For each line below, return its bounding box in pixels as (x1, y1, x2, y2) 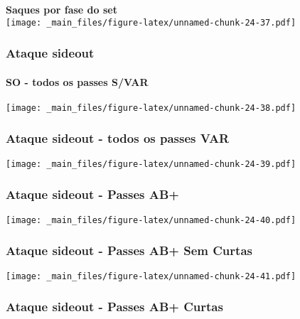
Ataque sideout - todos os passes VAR (6, 129, 230, 147)
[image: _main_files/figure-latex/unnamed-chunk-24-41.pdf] (6, 271, 296, 281)
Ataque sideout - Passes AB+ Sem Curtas (6, 242, 252, 259)
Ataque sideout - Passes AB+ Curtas (6, 298, 223, 315)
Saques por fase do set (6, 2, 117, 16)
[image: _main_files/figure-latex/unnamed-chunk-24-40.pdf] (6, 215, 296, 225)
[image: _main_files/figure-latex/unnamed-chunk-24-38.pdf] (6, 102, 296, 113)
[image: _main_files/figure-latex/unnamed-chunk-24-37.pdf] (6, 17, 296, 28)
